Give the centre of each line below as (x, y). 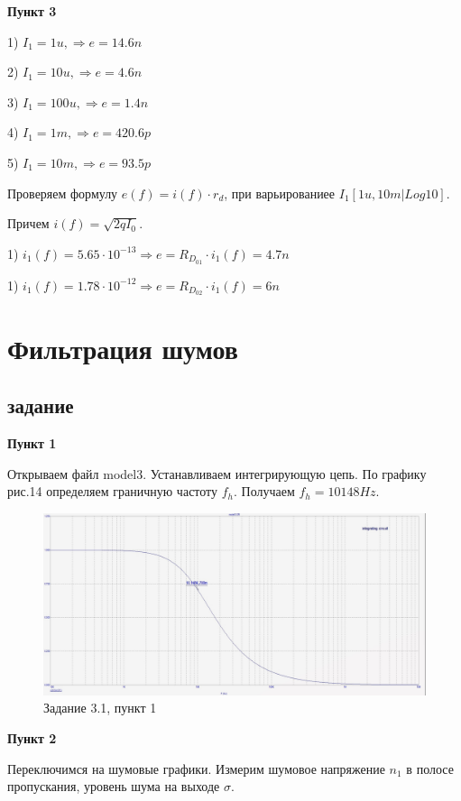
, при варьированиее (280, 193)
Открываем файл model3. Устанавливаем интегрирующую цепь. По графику (217, 473)
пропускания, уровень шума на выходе (114, 786)
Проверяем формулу (63, 193)
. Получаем (264, 491)
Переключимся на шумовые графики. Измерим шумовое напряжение (196, 768)
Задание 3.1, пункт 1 (100, 708)
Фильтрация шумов (123, 348)
